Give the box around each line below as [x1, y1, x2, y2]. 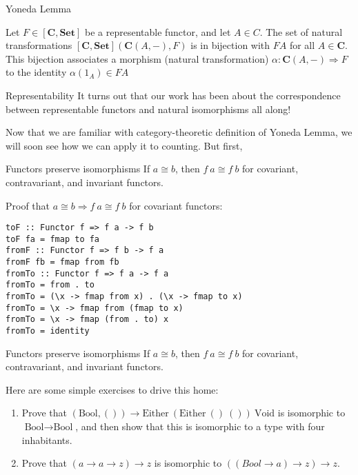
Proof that [6, 198, 50, 212]
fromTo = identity [6, 326, 90, 336]
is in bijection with [190, 38, 270, 52]
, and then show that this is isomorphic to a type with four [75, 419, 325, 434]
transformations [6, 38, 72, 52]
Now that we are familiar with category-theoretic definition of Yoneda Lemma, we [6, 125, 352, 139]
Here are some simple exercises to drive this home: [6, 382, 219, 396]
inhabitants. [21, 432, 72, 447]
